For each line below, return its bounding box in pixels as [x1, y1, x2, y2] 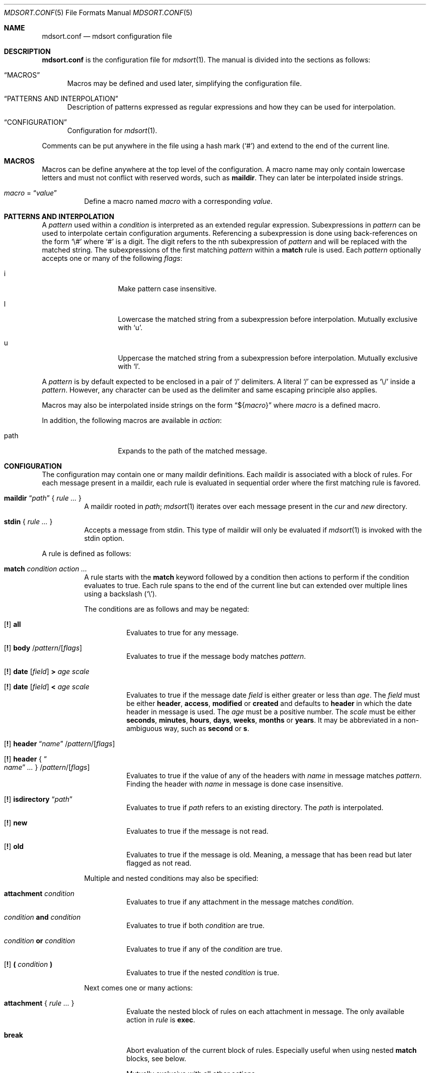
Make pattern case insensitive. [118, 284, 217, 293]
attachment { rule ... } [4, 999, 75, 1007]
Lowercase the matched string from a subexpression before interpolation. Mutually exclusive [118, 315, 418, 323]
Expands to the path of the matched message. [118, 447, 267, 455]
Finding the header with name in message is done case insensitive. [126, 780, 344, 788]
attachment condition [4, 889, 75, 898]
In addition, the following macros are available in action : [42, 416, 222, 424]
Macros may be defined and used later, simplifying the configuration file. [67, 79, 302, 87]
